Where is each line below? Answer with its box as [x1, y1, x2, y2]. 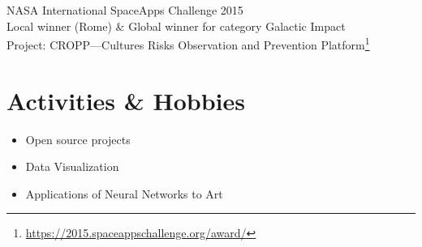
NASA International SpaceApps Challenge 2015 [6, 2, 243, 18]
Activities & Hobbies [6, 83, 246, 117]
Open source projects [25, 130, 131, 147]
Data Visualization [25, 158, 119, 175]
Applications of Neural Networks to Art [25, 185, 223, 202]
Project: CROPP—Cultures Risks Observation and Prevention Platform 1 [6, 34, 370, 53]
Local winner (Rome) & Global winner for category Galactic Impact [6, 17, 346, 34]
